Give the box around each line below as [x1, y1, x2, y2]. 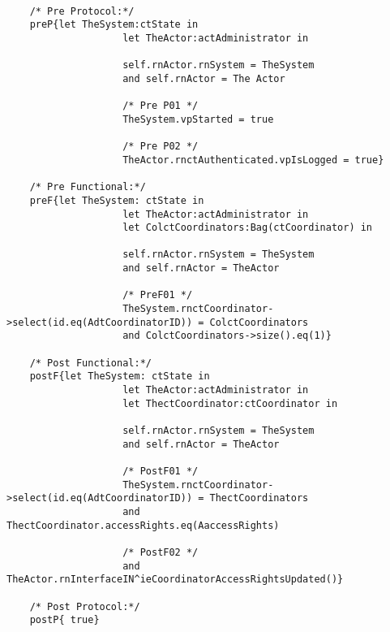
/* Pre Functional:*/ [29, 181, 146, 193]
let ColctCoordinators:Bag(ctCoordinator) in [122, 222, 373, 234]
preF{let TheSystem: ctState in [29, 194, 204, 206]
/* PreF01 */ [122, 289, 193, 301]
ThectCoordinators [209, 492, 309, 504]
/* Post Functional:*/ [29, 357, 152, 369]
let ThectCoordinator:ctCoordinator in [122, 397, 338, 409]
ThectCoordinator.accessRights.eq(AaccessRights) [6, 519, 280, 531]
